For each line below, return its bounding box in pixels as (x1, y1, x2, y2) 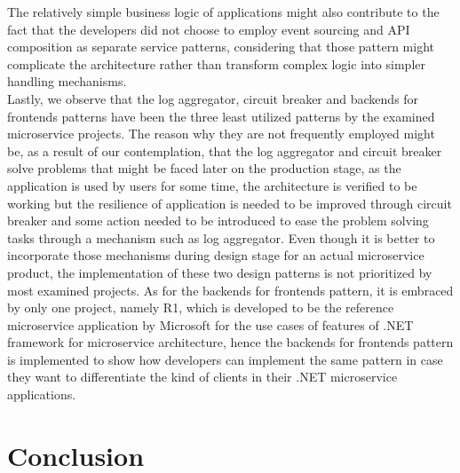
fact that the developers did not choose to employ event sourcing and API (7, 20, 410, 38)
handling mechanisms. (7, 72, 127, 91)
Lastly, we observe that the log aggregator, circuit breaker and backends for (7, 89, 419, 107)
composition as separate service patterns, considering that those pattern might (7, 37, 434, 56)
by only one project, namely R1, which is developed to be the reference (7, 298, 394, 317)
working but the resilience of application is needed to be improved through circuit (7, 193, 452, 212)
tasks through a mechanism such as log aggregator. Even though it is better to (7, 228, 435, 247)
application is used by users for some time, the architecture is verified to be (7, 176, 417, 194)
